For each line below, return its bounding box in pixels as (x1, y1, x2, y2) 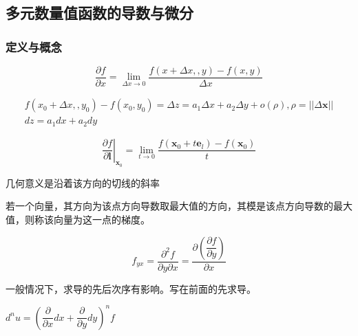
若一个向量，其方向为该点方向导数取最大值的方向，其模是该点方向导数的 (6, 199, 333, 213)
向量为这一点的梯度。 (53, 212, 150, 226)
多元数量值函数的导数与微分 (6, 2, 193, 23)
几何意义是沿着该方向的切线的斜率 (6, 175, 160, 190)
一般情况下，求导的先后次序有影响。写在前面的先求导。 (6, 281, 256, 295)
